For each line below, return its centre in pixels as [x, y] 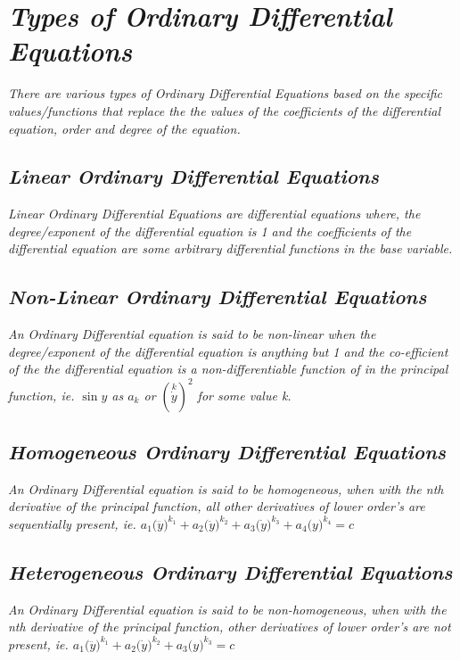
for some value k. [244, 395]
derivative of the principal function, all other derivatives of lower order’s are [217, 506]
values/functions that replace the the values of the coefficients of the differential [225, 110]
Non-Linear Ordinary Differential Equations [218, 297]
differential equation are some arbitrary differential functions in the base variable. [230, 248]
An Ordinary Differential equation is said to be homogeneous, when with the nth [226, 488]
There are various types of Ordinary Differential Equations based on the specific [226, 93]
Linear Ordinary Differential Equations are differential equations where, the [214, 214]
